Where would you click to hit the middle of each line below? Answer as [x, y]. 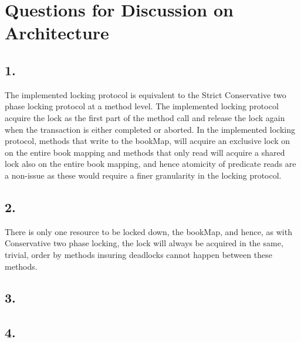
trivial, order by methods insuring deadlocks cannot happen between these [138, 254]
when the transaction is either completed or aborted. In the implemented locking [150, 129]
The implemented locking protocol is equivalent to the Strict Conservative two [146, 94]
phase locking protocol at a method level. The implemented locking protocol [142, 106]
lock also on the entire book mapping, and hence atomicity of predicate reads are [150, 164]
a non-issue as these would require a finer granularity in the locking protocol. [143, 175]
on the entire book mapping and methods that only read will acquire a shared [145, 152]
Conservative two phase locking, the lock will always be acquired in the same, [144, 243]
